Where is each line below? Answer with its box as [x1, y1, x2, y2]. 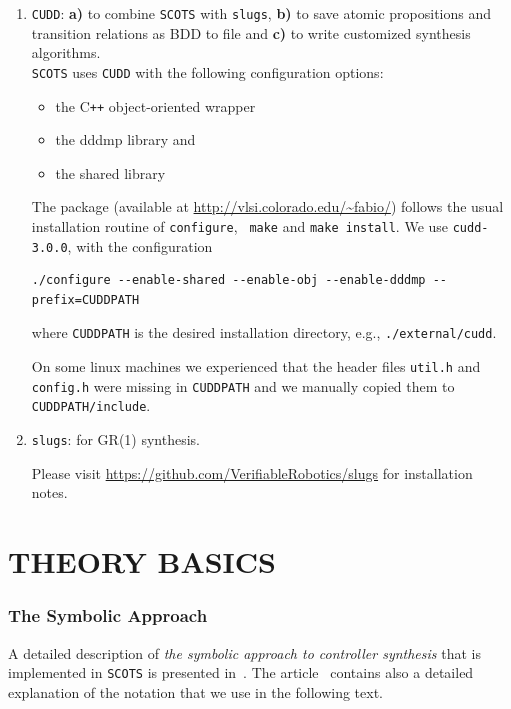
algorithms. [31, 42, 101, 63]
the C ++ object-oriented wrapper [55, 95, 256, 116]
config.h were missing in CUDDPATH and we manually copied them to [31, 375, 455, 396]
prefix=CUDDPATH [31, 292, 140, 307]
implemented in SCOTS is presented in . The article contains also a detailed [8, 662, 474, 683]
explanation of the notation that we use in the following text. [8, 681, 383, 702]
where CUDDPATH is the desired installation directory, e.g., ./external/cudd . [31, 322, 497, 343]
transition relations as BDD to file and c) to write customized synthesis [31, 22, 471, 43]
